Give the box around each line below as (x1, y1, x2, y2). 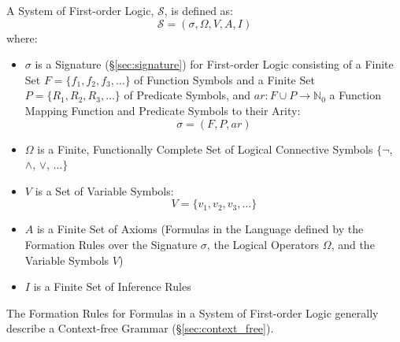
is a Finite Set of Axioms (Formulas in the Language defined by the (36, 221, 364, 237)
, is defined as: (164, 2, 233, 18)
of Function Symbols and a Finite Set (134, 71, 315, 87)
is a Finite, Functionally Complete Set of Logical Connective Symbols (37, 140, 373, 157)
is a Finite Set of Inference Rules (33, 278, 191, 295)
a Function (329, 87, 382, 103)
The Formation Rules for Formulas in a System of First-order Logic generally (6, 304, 379, 321)
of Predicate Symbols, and (124, 87, 251, 103)
